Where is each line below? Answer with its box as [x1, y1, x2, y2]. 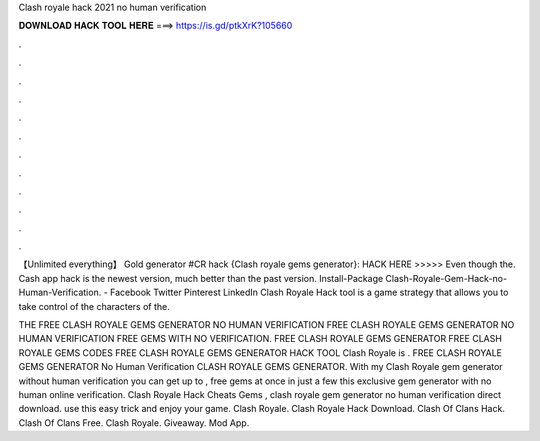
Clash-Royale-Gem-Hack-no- [385, 272, 508, 284]
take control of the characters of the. [18, 300, 170, 312]
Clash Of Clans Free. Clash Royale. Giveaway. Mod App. [18, 416, 250, 429]
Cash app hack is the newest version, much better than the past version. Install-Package [18, 272, 384, 284]
